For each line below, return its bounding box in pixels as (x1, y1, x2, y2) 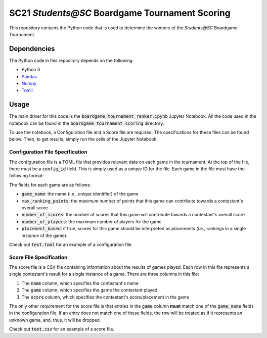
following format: (9, 173, 44, 179)
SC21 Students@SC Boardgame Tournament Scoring (9, 7, 231, 18)
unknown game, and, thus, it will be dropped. (9, 317, 101, 323)
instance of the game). (21, 233, 68, 239)
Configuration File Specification (9, 148, 88, 155)
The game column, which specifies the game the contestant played (21, 287, 158, 293)
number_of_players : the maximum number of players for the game (21, 218, 162, 225)
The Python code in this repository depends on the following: (9, 57, 134, 63)
